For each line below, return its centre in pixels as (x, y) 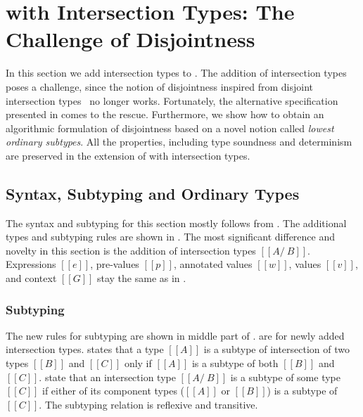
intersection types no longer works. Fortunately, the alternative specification (172, 100)
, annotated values (213, 264)
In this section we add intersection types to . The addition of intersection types (176, 73)
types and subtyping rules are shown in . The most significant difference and (171, 237)
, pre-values (115, 264)
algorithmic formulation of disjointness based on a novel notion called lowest (170, 128)
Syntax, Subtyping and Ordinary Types (153, 193)
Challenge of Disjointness (130, 39)
